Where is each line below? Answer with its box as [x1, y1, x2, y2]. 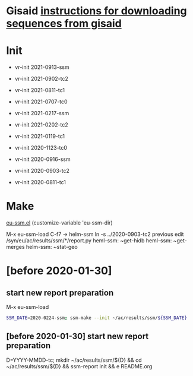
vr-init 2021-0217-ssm [14, 110, 69, 117]
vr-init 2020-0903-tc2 [14, 168, 69, 175]
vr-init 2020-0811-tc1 [14, 179, 67, 186]
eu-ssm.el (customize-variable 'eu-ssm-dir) [6, 219, 113, 226]
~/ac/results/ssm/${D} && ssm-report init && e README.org [6, 362, 153, 369]
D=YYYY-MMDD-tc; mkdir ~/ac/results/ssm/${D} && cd [6, 356, 142, 364]
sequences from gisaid [6, 17, 122, 30]
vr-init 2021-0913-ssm [14, 64, 69, 71]
